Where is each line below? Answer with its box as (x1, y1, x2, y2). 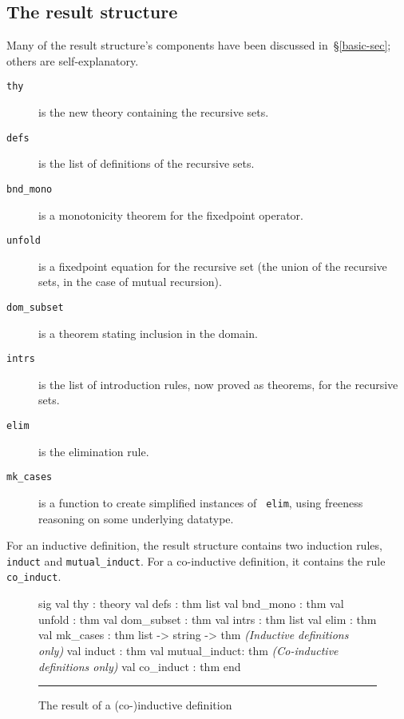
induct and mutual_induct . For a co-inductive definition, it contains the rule (6, 552, 386, 569)
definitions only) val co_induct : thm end (38, 657, 241, 674)
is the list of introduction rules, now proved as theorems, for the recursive (38, 375, 398, 392)
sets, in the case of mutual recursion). (38, 273, 222, 290)
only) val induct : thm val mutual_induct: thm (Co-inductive (38, 642, 339, 658)
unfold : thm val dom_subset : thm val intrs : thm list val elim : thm (38, 610, 377, 627)
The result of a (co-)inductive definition (38, 697, 232, 713)
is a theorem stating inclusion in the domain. (38, 324, 258, 341)
